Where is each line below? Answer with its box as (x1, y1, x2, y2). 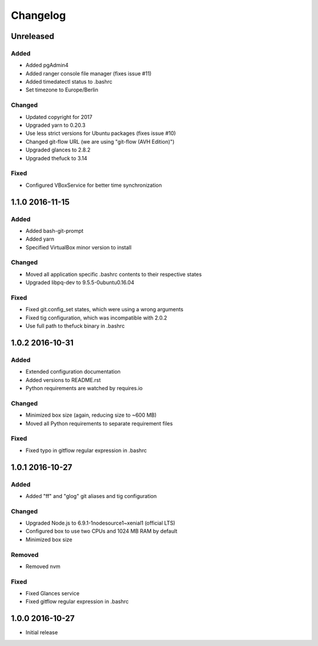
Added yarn (25, 236, 54, 243)
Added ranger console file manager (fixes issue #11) (25, 70, 152, 77)
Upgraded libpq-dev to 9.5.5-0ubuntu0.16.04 (25, 279, 135, 286)
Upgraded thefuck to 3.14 (25, 154, 88, 161)
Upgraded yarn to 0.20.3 (25, 121, 85, 129)
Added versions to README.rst (25, 376, 101, 383)
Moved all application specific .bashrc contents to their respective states (25, 271, 202, 278)
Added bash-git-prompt (25, 227, 84, 234)
